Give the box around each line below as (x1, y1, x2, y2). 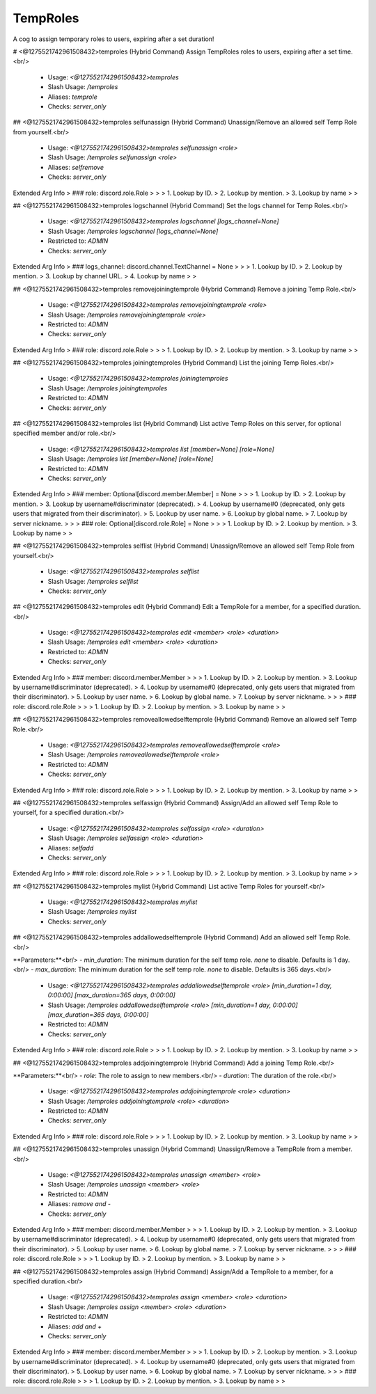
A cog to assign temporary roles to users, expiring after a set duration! (13, 35, 214, 43)
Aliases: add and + (47, 1322, 102, 1331)
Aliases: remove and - (47, 1200, 111, 1208)
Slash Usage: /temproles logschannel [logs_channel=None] (47, 227, 219, 235)
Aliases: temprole (47, 93, 97, 101)
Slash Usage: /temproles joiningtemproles (47, 383, 168, 393)
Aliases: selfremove (47, 163, 104, 171)
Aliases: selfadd (47, 843, 94, 852)
